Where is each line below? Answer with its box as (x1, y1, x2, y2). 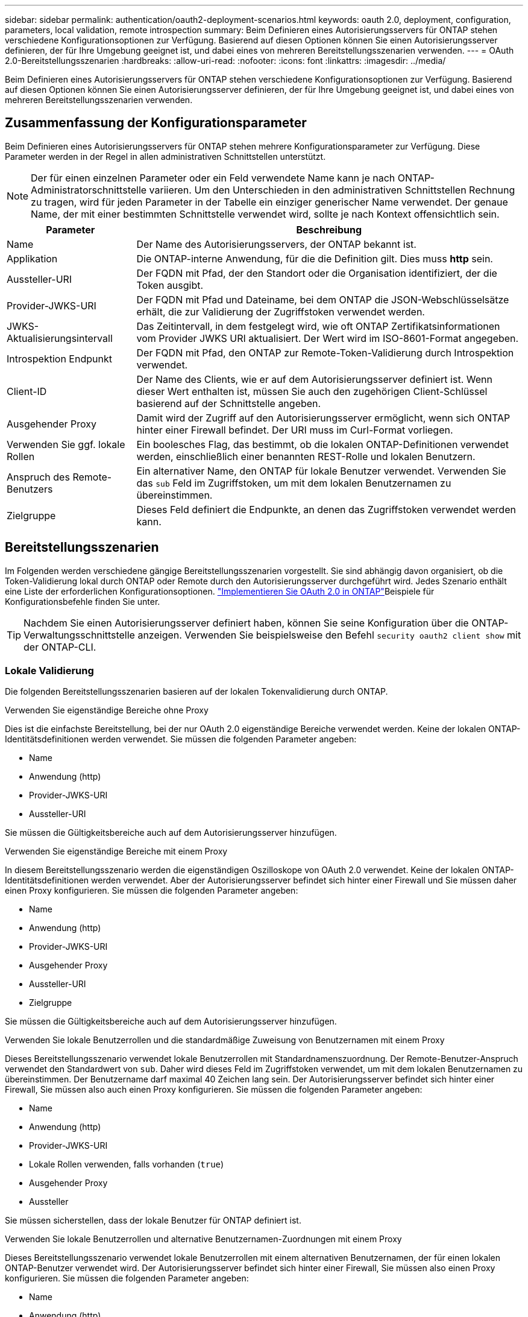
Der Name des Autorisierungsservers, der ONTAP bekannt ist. (136, 238, 416, 250)
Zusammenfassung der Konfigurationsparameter (5, 115, 307, 131)
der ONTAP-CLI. (24, 640, 96, 653)
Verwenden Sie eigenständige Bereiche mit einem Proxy (5, 846, 228, 857)
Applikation (7, 252, 58, 265)
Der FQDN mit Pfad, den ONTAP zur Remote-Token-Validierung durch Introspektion (136, 346, 514, 359)
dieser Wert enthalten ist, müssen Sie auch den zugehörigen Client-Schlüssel (136, 385, 488, 397)
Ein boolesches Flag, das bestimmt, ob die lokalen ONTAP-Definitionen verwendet (136, 438, 509, 450)
